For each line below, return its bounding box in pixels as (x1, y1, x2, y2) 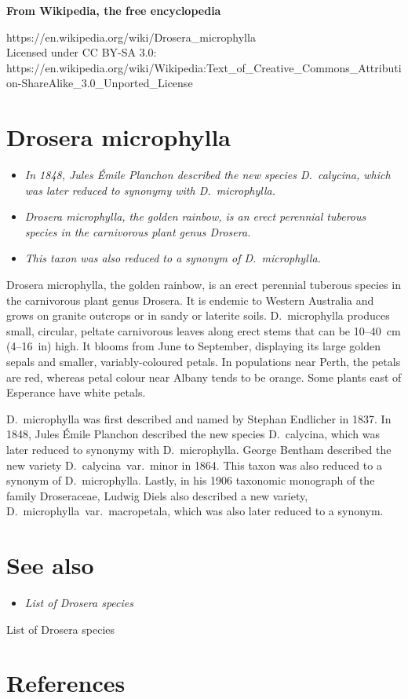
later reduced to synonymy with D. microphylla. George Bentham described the (6, 441, 392, 457)
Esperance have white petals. (6, 384, 146, 401)
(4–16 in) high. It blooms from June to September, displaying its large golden (6, 338, 381, 354)
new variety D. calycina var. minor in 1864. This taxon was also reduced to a (6, 456, 382, 473)
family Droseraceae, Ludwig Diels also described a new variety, (6, 487, 308, 503)
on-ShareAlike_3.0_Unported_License (6, 75, 193, 91)
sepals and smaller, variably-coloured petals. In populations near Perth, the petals (6, 353, 401, 370)
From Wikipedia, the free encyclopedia (6, 2, 221, 18)
